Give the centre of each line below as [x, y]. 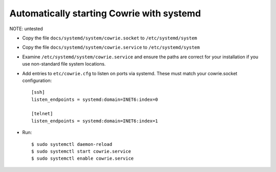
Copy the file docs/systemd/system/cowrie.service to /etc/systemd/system [111, 47]
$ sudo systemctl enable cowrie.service [83, 158]
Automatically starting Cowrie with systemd [105, 13]
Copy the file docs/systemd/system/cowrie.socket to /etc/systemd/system [110, 38]
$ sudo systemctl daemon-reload [72, 144]
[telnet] [42, 114]
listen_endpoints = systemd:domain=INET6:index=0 [95, 99]
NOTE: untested [26, 29]
